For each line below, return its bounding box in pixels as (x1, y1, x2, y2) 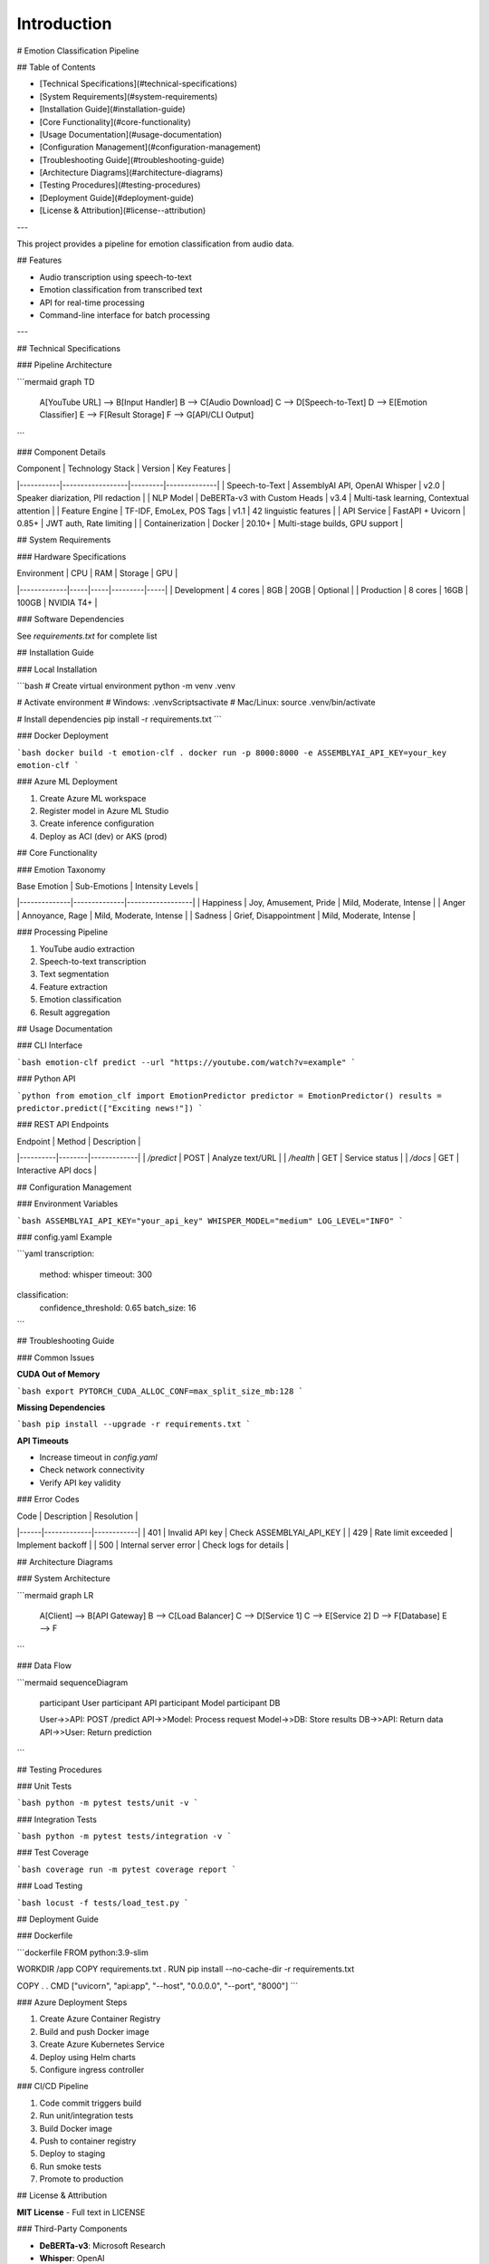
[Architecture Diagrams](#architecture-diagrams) (39, 168, 224, 178)
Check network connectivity (39, 1464, 145, 1475)
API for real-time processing (39, 297, 145, 308)
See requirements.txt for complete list (16, 630, 158, 641)
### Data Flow (16, 1660, 72, 1671)
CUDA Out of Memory (16, 1368, 101, 1380)
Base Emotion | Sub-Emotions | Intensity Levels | (16, 881, 198, 892)
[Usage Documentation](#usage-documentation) (39, 129, 223, 139)
